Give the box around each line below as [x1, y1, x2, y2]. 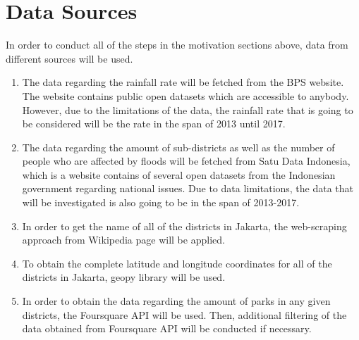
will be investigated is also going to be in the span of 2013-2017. [22, 195, 300, 210]
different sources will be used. [6, 51, 133, 65]
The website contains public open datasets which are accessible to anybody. [22, 88, 349, 103]
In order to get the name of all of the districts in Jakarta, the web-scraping [22, 218, 347, 233]
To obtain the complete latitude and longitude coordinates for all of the [22, 256, 332, 270]
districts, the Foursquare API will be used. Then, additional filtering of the [22, 307, 347, 322]
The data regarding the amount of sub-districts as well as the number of [22, 139, 335, 154]
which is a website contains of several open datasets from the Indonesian [22, 167, 336, 182]
